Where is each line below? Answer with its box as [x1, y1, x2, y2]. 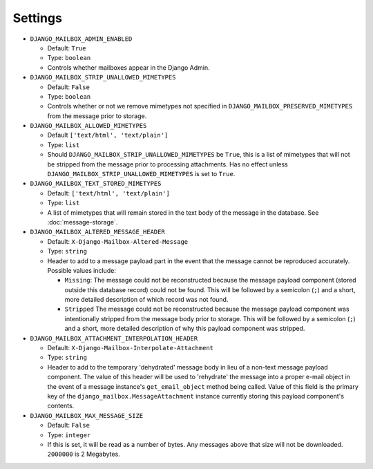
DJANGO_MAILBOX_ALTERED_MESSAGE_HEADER [30, 228, 165, 236]
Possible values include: [47, 266, 117, 274]
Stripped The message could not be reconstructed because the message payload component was [64, 305, 350, 314]
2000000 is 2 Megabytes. [47, 450, 120, 459]
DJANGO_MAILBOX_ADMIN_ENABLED [30, 35, 133, 43]
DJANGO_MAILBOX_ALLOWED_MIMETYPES [30, 122, 147, 130]
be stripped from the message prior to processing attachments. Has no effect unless [47, 160, 288, 169]
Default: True [47, 44, 86, 52]
